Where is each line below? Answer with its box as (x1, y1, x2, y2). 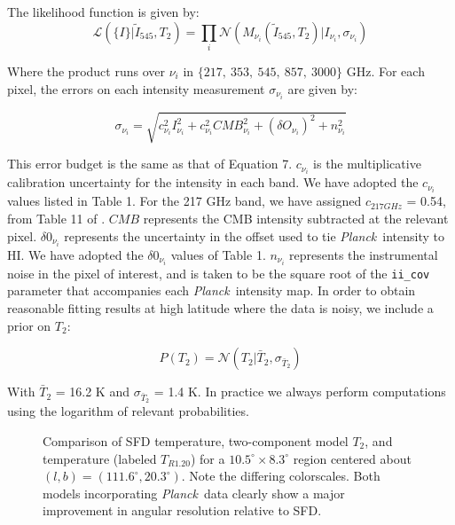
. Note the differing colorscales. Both (181, 466, 380, 485)
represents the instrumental (289, 245, 438, 263)
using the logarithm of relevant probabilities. (7, 402, 249, 420)
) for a (190, 449, 225, 467)
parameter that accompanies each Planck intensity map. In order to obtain (7, 281, 416, 300)
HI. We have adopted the (7, 245, 144, 263)
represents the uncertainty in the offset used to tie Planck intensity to (64, 226, 445, 245)
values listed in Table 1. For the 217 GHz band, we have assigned (7, 192, 362, 210)
